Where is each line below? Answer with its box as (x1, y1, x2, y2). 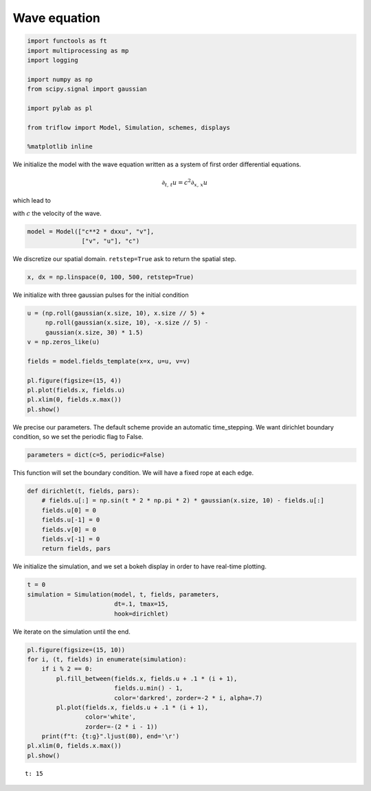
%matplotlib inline (27, 143, 93, 151)
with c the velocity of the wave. (12, 209, 102, 217)
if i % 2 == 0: (41, 665, 93, 673)
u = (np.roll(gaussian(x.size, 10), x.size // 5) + (27, 309, 205, 317)
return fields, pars (41, 545, 111, 553)
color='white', (85, 713, 137, 721)
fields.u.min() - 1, (113, 684, 183, 692)
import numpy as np (27, 76, 93, 83)
